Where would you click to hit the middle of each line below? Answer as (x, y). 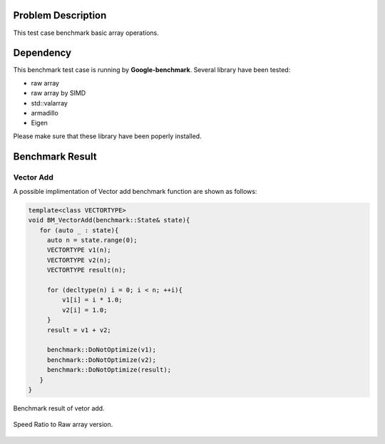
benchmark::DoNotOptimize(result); (109, 370)
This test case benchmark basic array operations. (86, 33)
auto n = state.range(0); (92, 240)
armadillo (45, 113)
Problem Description (60, 15)
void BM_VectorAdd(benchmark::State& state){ (109, 220)
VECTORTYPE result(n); (86, 270)
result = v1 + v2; (79, 330)
